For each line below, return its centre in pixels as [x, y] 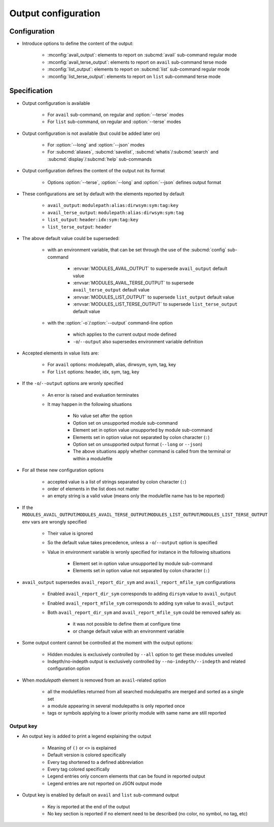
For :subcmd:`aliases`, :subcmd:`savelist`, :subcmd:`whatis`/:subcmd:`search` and [133, 152]
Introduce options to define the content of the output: [78, 44]
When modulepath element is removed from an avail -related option [94, 680]
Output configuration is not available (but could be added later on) [91, 133]
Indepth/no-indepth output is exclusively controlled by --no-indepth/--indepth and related [146, 661]
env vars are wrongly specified [55, 522]
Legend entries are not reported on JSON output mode [105, 783]
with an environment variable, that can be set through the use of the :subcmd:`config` [137, 250]
